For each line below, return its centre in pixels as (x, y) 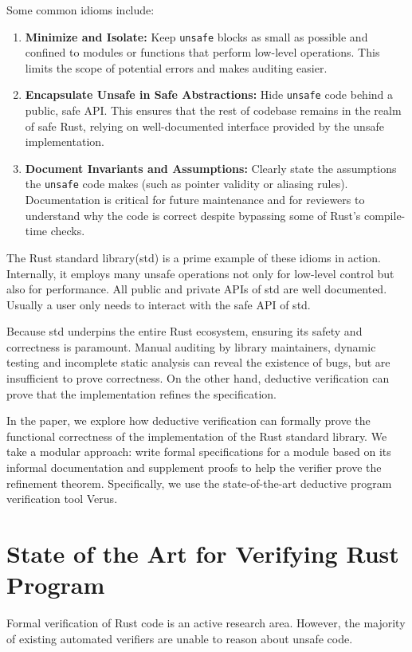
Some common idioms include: (80, 10)
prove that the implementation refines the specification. (141, 393)
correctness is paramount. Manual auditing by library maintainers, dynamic (191, 346)
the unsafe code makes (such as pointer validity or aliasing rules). (186, 184)
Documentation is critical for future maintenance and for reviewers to (195, 200)
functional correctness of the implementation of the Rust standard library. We (197, 436)
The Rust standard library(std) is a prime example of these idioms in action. (194, 257)
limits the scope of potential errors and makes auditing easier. (176, 67)
